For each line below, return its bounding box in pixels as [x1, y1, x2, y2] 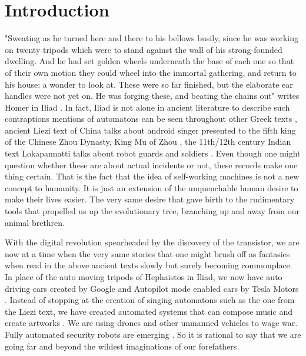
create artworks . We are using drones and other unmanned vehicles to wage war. [5, 317, 298, 329]
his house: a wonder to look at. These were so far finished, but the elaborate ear [5, 78, 293, 90]
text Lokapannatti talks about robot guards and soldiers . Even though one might [5, 147, 301, 159]
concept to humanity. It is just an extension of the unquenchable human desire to [5, 181, 298, 194]
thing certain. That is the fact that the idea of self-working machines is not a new [5, 170, 300, 182]
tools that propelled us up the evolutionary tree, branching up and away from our [5, 205, 300, 217]
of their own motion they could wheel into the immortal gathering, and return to [5, 66, 297, 78]
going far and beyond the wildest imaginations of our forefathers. [5, 340, 240, 352]
